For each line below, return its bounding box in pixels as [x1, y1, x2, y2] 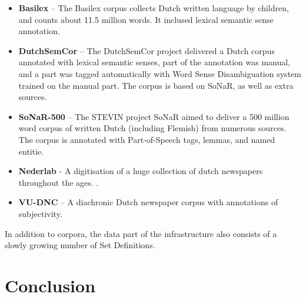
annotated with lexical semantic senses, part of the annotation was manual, [18, 56, 291, 68]
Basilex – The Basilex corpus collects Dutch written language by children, [18, 2, 289, 14]
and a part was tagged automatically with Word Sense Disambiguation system [18, 67, 301, 79]
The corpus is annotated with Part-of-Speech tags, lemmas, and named [18, 133, 275, 145]
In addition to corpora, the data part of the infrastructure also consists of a [5, 227, 277, 239]
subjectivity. [18, 207, 62, 219]
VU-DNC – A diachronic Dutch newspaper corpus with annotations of [18, 196, 278, 208]
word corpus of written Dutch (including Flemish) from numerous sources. [18, 122, 287, 134]
